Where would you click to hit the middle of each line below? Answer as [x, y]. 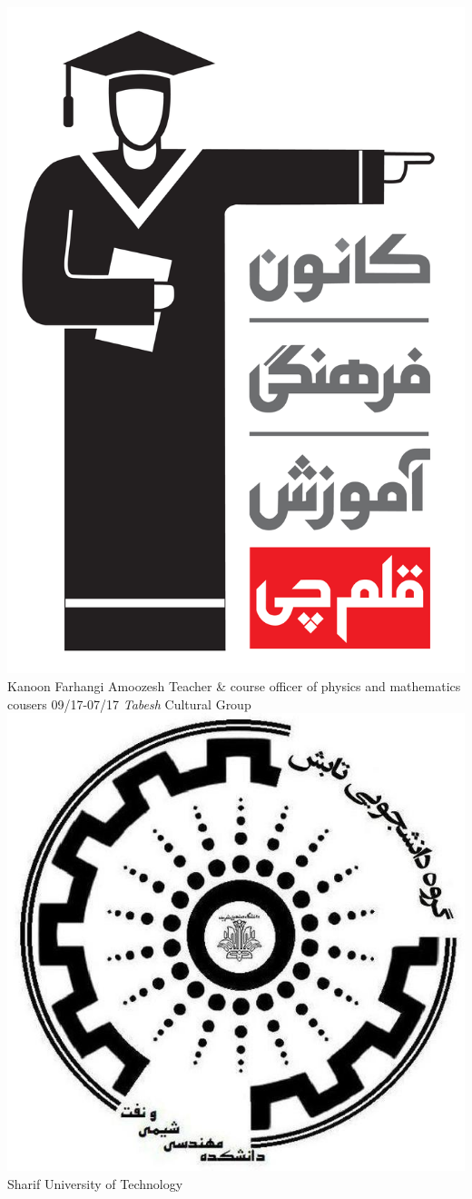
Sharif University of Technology [95, 1183]
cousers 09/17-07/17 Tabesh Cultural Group [129, 704]
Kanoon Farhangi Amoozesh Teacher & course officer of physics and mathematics [234, 686]
